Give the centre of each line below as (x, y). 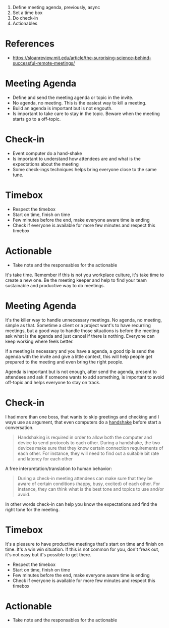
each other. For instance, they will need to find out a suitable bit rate (88, 453)
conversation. (19, 427)
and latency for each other (45, 458)
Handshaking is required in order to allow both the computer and (85, 437)
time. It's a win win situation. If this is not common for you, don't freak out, (82, 549)
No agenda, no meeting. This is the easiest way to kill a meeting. (79, 102)
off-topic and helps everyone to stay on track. (53, 382)
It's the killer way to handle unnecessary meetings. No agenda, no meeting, (84, 320)
